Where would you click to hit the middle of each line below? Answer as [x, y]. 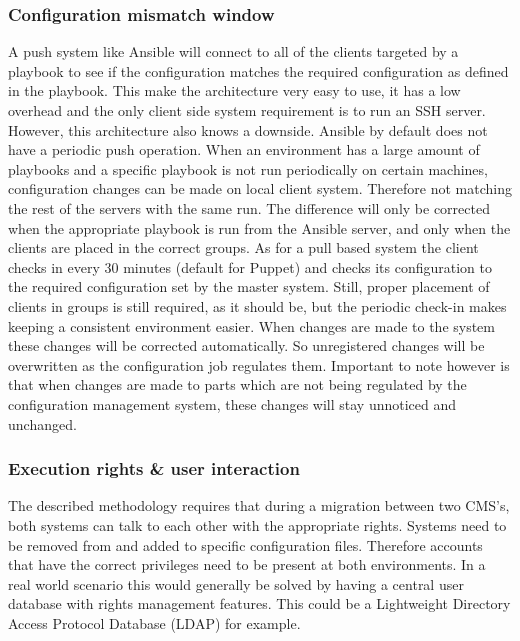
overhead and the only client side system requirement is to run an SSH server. [247, 110]
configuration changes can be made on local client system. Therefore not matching [260, 188]
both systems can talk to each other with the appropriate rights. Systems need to [257, 524]
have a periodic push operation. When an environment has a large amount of [244, 149]
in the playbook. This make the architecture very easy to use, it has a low [234, 90]
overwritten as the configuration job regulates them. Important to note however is [259, 364]
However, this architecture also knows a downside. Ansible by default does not [248, 129]
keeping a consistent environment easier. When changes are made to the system [252, 325]
